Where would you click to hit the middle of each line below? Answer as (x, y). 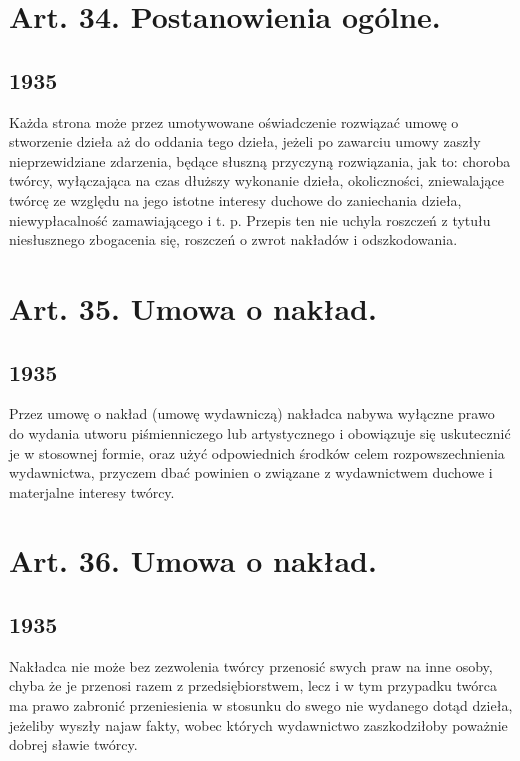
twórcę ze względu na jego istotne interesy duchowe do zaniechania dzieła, (235, 199)
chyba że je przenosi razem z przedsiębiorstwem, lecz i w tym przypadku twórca (253, 685)
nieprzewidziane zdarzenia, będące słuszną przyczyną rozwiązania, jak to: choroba (260, 160)
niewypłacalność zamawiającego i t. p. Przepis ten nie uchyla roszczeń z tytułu (250, 219)
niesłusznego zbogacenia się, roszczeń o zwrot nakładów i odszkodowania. (233, 239)
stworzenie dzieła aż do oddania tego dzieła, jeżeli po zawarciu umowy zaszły (245, 141)
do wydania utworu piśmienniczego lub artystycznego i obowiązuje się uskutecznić (260, 432)
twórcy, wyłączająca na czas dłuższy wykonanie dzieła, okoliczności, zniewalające (256, 180)
